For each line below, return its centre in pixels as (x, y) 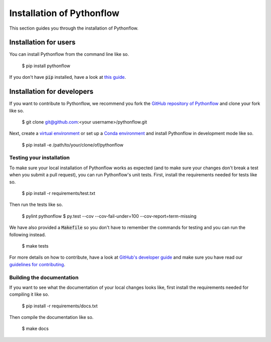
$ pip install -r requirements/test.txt (58, 193)
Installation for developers (51, 92)
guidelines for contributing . (37, 264)
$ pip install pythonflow (46, 66)
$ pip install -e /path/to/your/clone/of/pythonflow (73, 145)
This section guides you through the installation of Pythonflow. (74, 28)
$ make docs (35, 328)
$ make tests (35, 246)
